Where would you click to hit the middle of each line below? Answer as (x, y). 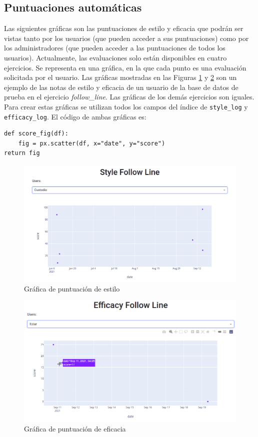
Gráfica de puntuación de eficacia (75, 428)
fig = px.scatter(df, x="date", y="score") (92, 143)
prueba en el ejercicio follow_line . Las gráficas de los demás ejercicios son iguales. (129, 97)
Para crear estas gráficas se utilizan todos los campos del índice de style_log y (126, 106)
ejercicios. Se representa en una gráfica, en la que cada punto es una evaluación (125, 67)
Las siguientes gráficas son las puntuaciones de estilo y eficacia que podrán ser (124, 28)
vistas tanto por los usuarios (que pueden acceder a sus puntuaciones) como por (126, 38)
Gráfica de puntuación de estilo (72, 288)
